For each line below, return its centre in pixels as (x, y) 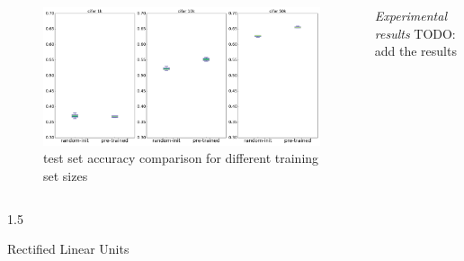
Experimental (411, 15)
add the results (415, 51)
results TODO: (415, 33)
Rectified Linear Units (68, 249)
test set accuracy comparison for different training (181, 158)
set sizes (66, 176)
